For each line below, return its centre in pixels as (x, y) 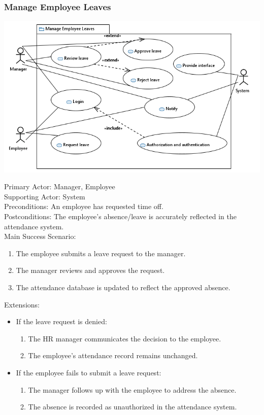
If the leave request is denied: (61, 321)
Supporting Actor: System (45, 196)
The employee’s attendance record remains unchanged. (113, 355)
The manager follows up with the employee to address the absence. (132, 389)
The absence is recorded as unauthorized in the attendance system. (133, 407)
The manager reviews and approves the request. (90, 270)
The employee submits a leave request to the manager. (101, 253)
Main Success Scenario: (40, 236)
